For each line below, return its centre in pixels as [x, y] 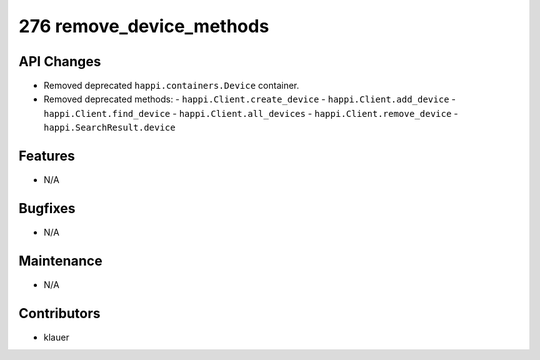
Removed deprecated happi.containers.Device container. [171, 86]
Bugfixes [47, 208]
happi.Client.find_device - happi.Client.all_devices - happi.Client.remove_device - [251, 113]
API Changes [60, 61]
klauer [56, 337]
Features [46, 156]
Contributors [59, 313]
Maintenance [60, 260]
